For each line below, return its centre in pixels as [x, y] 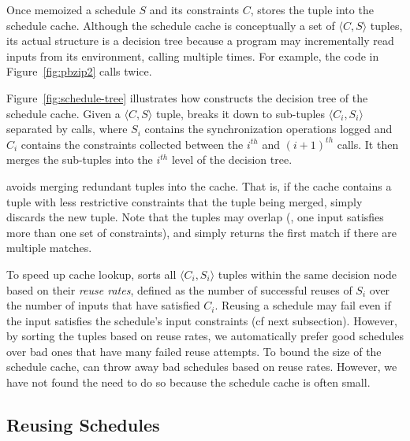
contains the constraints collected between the [132, 144]
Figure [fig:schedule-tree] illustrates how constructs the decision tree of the [187, 97]
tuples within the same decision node [307, 274]
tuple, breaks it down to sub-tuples [240, 113]
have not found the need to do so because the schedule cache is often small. [188, 382]
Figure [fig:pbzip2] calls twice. [79, 71]
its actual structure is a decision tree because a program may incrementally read [200, 41]
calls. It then [368, 144]
